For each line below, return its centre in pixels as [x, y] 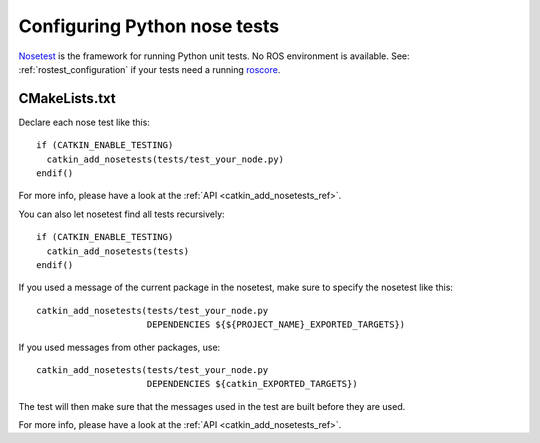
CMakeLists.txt [67, 98]
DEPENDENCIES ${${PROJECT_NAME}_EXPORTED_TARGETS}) [276, 324]
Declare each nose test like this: [84, 122]
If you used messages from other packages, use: [119, 347]
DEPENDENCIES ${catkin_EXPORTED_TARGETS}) [252, 384]
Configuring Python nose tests [149, 26]
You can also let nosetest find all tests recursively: [121, 214]
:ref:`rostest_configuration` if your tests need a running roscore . [149, 69]
